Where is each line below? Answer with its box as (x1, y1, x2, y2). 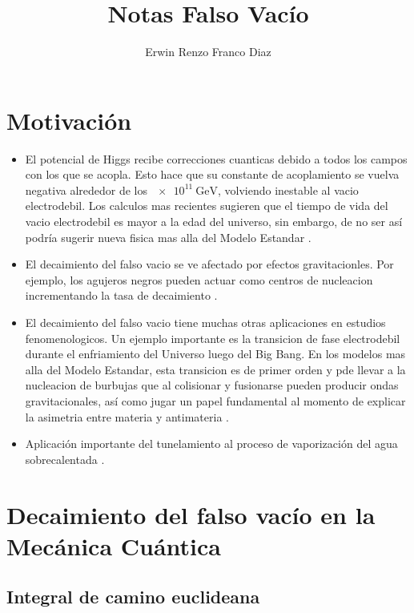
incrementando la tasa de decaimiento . (25, 287, 218, 304)
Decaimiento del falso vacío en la (6, 498, 376, 530)
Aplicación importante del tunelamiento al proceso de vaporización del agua (25, 435, 398, 452)
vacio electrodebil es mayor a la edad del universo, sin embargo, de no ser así (25, 213, 403, 230)
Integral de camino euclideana (6, 584, 260, 609)
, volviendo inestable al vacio (218, 181, 359, 198)
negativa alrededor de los (25, 181, 148, 198)
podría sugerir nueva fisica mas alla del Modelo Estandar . (25, 228, 312, 245)
